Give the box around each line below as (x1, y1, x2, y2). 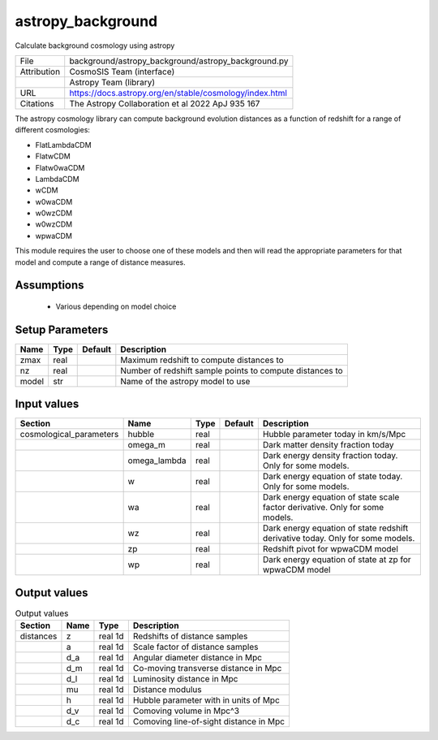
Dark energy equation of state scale (262, 491, 400, 503)
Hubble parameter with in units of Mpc (132, 695, 280, 706)
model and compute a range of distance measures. (15, 257, 186, 267)
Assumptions (15, 279, 84, 292)
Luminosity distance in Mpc (132, 673, 238, 685)
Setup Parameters (15, 322, 109, 336)
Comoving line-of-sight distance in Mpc (132, 716, 286, 727)
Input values (15, 397, 79, 411)
